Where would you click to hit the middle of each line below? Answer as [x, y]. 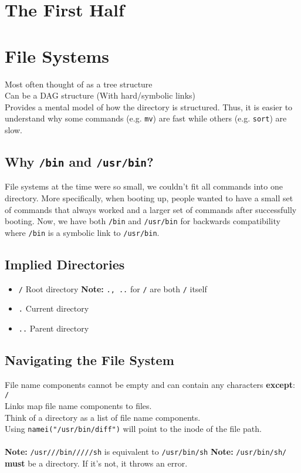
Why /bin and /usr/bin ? [79, 161]
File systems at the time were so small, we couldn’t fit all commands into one [144, 186]
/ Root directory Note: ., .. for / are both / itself [113, 288]
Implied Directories [65, 264]
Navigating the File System [89, 359]
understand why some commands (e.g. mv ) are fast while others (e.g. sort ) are [146, 118]
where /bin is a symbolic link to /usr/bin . [82, 232]
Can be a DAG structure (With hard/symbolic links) [100, 95]
